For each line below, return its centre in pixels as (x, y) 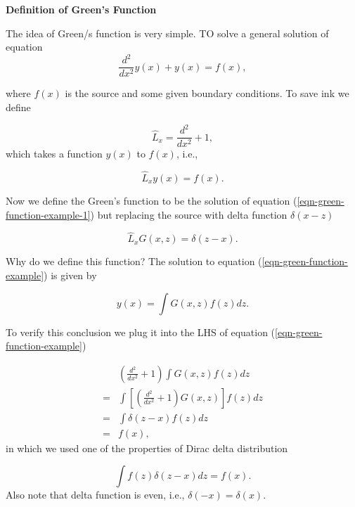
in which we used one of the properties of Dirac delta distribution (147, 448)
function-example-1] (48, 214)
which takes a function (54, 154)
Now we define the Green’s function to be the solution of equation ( (151, 200)
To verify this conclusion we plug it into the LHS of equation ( (141, 332)
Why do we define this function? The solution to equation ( (134, 261)
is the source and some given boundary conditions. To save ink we (207, 93)
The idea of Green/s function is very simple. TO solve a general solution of (167, 33)
